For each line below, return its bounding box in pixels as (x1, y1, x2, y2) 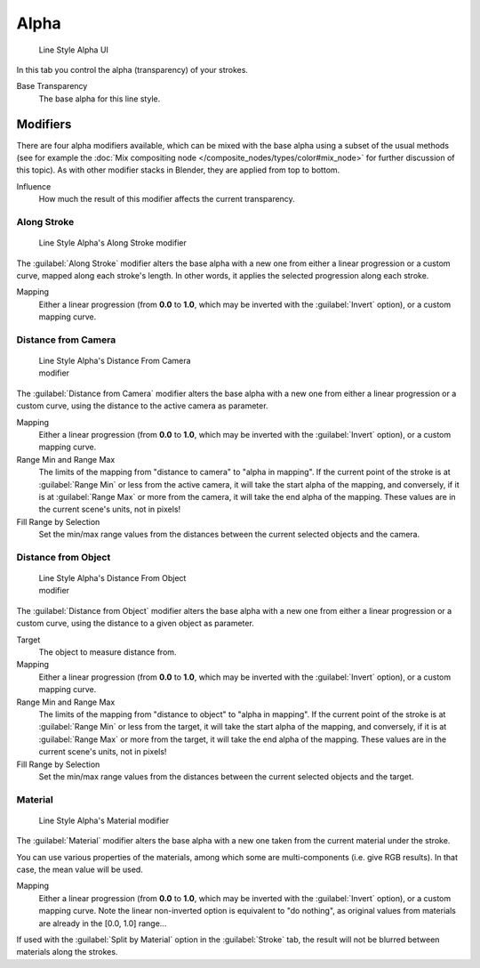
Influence (16, 181, 52, 191)
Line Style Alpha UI (38, 44, 108, 55)
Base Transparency (16, 81, 88, 92)
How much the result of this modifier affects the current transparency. (38, 194, 295, 205)
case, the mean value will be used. (16, 864, 144, 875)
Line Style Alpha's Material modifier (38, 815, 169, 826)
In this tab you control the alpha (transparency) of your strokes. (16, 64, 249, 75)
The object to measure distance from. (38, 647, 177, 657)
